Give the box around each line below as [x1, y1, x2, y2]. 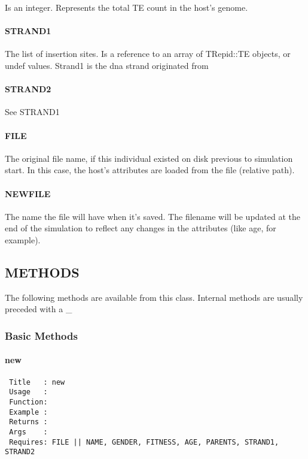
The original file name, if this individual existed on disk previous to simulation [5, 152, 293, 164]
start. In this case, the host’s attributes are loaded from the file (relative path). [5, 164, 295, 176]
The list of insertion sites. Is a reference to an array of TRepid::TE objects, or [5, 47, 291, 60]
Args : [9, 427, 48, 436]
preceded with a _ [5, 303, 72, 315]
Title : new [9, 378, 65, 386]
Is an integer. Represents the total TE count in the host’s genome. [5, 1, 248, 13]
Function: [9, 397, 48, 406]
